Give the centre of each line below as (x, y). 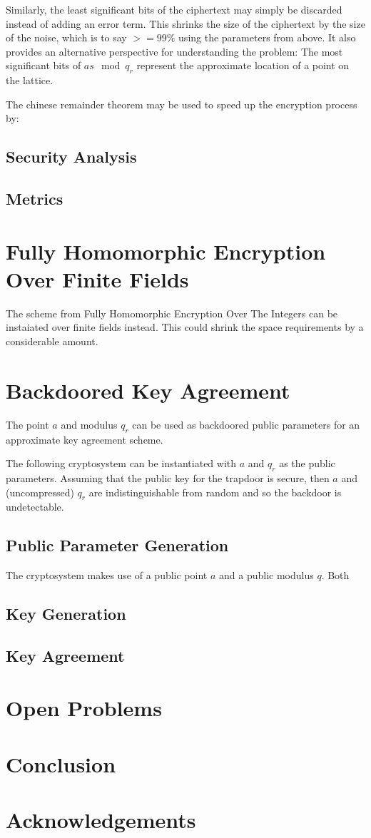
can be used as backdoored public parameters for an (246, 424)
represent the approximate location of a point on (243, 65)
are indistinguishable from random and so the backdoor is (215, 492)
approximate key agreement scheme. (85, 439)
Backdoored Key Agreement (148, 390)
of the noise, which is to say (66, 37)
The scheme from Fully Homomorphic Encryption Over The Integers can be (172, 313)
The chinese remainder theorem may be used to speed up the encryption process (182, 104)
